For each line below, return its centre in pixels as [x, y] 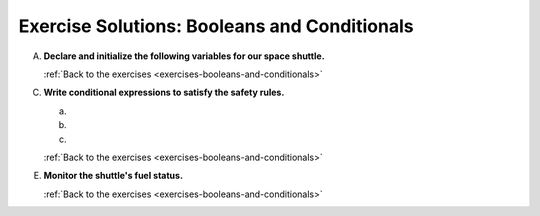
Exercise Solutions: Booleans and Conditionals [216, 26]
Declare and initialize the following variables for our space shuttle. [184, 56]
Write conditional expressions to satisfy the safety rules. [164, 92]
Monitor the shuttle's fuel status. [113, 176]
